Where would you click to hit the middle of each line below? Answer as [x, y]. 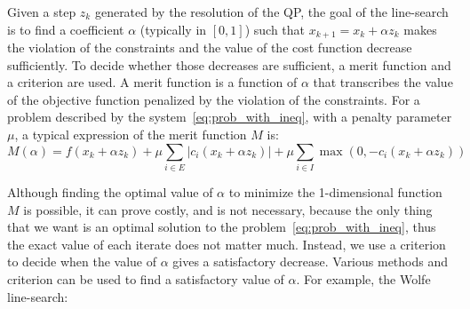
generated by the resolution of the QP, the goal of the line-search [271, 12]
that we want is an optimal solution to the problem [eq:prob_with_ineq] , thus [222, 227]
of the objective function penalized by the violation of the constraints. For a [214, 99]
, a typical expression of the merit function [131, 135]
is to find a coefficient [66, 29]
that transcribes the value [383, 82]
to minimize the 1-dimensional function [335, 191]
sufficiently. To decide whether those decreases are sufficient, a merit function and [229, 64]
